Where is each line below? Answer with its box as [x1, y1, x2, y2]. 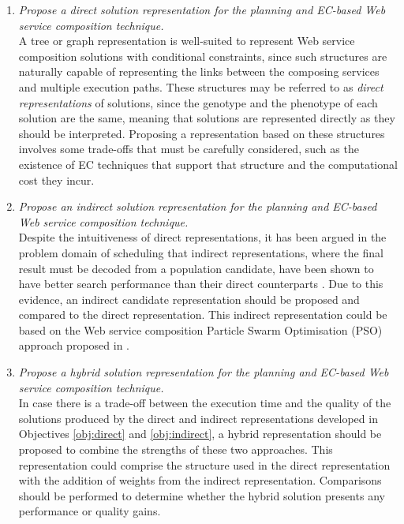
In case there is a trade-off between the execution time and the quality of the [18, 395, 391, 411]
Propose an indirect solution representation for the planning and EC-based [18, 198, 377, 215]
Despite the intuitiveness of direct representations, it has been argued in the [18, 229, 387, 245]
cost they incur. [18, 171, 95, 188]
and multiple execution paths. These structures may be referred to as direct [18, 78, 383, 95]
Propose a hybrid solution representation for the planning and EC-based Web [18, 364, 389, 380]
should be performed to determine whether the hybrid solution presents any [18, 487, 385, 503]
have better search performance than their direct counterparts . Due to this [18, 275, 383, 292]
